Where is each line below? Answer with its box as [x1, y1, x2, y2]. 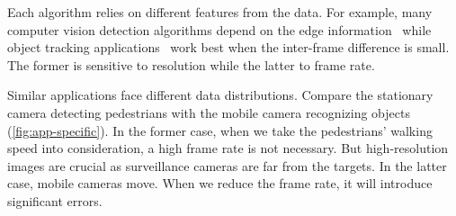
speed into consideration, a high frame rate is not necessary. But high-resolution [7, 139, 449, 157]
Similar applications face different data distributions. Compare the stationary [7, 85, 434, 104]
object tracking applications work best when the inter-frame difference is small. [7, 38, 450, 57]
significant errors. [7, 191, 103, 210]
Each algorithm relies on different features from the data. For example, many [7, 3, 433, 21]
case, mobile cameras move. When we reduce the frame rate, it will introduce [7, 174, 433, 193]
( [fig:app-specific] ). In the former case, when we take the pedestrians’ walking [7, 121, 433, 139]
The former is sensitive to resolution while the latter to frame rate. [7, 55, 375, 74]
